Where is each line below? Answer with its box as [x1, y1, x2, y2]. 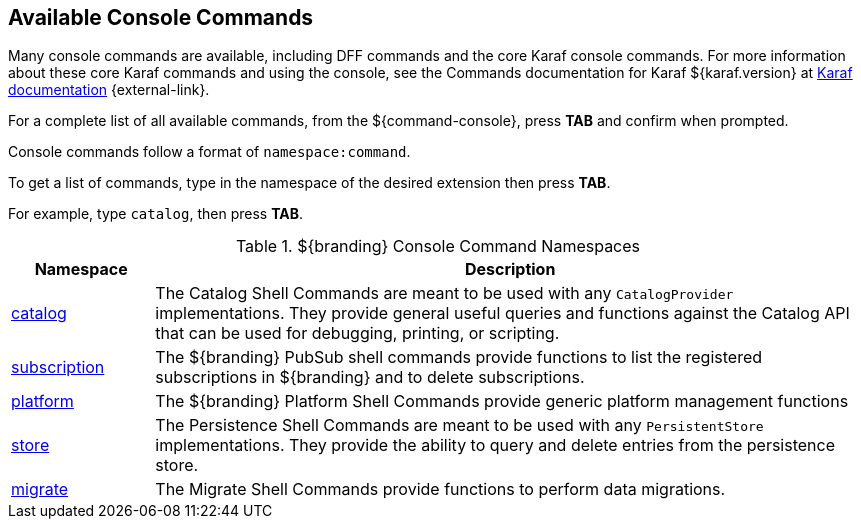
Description [464, 259, 556, 280]
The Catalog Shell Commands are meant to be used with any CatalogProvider [155, 283, 734, 304]
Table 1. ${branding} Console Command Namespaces [235, 236, 641, 257]
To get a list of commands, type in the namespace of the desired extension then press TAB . [8, 174, 611, 192]
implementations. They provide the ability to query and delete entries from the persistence [155, 435, 836, 456]
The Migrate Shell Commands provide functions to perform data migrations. [155, 479, 726, 500]
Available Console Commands [8, 5, 314, 30]
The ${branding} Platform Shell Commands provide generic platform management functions [155, 391, 849, 412]
